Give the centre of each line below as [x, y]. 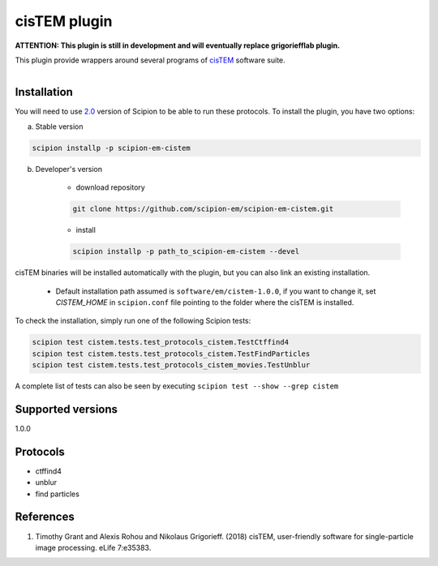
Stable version [60, 126]
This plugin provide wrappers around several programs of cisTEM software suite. [150, 60]
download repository [110, 187]
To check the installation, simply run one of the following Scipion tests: [133, 321]
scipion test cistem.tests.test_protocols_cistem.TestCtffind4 [161, 342]
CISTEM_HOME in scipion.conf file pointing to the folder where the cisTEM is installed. [205, 302]
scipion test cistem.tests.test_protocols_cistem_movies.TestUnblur [171, 365]
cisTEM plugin [64, 21]
